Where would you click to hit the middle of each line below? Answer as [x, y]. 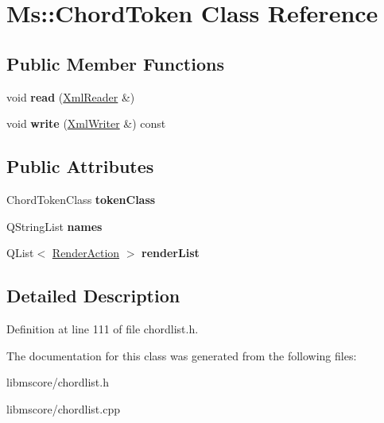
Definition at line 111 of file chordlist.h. [103, 328]
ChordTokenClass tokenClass [81, 199]
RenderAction [86, 253]
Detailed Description [93, 296]
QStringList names [54, 226]
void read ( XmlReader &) [71, 96]
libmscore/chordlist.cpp [63, 408]
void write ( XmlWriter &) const [86, 123]
